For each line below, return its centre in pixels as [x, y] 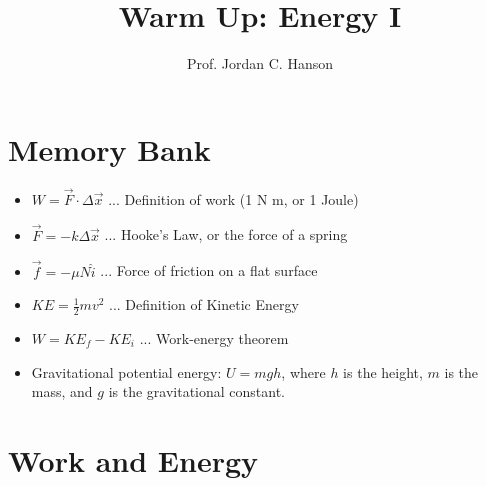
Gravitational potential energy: [126, 371]
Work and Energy [133, 459]
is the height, [383, 371]
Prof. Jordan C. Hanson [260, 63]
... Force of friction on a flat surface [209, 270]
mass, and [62, 391]
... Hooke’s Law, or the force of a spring [226, 234]
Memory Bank [109, 148]
